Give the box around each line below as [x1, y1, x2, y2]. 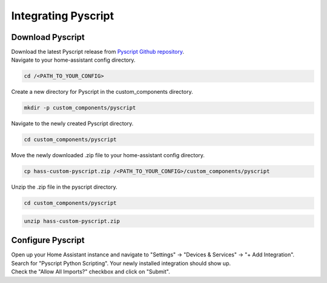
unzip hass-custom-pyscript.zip [24, 218, 121, 224]
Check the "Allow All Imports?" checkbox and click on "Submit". [11, 268, 170, 275]
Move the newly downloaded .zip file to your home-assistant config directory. [11, 152, 205, 159]
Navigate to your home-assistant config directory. [11, 56, 136, 63]
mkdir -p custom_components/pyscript [24, 105, 136, 111]
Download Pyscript [11, 32, 85, 42]
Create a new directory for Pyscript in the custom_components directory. [11, 88, 193, 96]
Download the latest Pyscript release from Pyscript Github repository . [11, 48, 185, 56]
